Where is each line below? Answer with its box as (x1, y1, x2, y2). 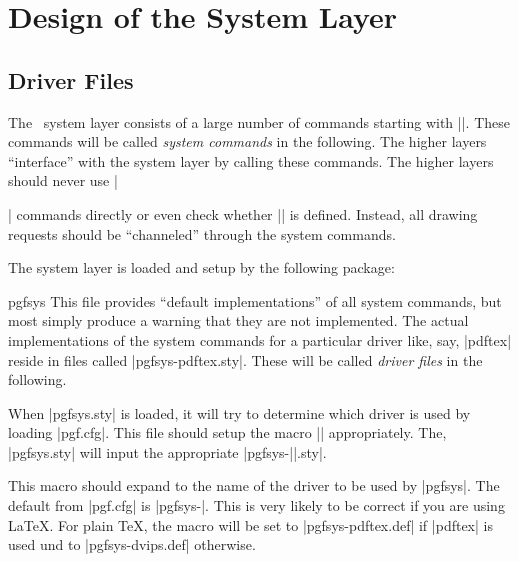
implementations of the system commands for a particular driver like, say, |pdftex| (8, 329, 512, 350)
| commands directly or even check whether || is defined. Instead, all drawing (8, 203, 478, 224)
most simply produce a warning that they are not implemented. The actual (8, 310, 469, 331)
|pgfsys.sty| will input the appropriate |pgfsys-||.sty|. (8, 441, 327, 462)
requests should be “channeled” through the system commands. (8, 223, 396, 244)
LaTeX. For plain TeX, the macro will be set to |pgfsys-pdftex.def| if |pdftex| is (8, 514, 493, 535)
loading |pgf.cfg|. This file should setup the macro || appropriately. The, (8, 422, 447, 443)
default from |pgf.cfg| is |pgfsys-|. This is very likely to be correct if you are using (8, 495, 505, 516)
